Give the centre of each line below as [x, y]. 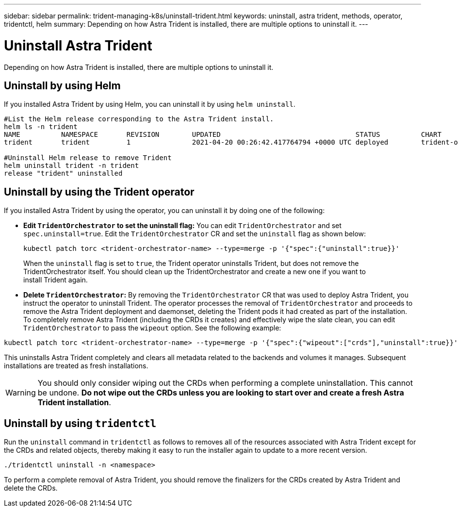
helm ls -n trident [41, 127]
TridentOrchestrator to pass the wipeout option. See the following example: [152, 328]
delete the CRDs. [31, 488]
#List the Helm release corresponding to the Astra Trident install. [139, 119]
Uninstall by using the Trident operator [99, 192]
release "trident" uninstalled [63, 173]
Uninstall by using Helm [62, 85]
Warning [21, 393]
